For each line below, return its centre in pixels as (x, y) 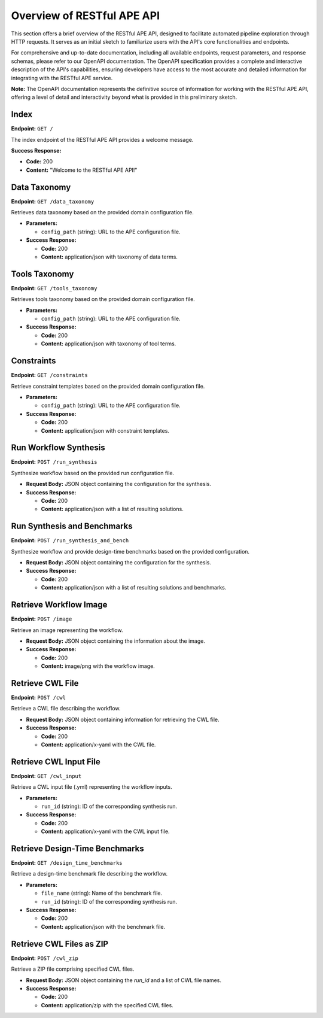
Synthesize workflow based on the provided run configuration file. (93, 473)
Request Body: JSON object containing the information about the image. (116, 641)
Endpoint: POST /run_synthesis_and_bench (70, 540)
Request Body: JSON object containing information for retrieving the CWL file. (123, 719)
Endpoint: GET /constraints (49, 375)
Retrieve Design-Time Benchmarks (78, 849)
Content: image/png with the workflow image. (98, 666)
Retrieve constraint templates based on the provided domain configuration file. (108, 386)
